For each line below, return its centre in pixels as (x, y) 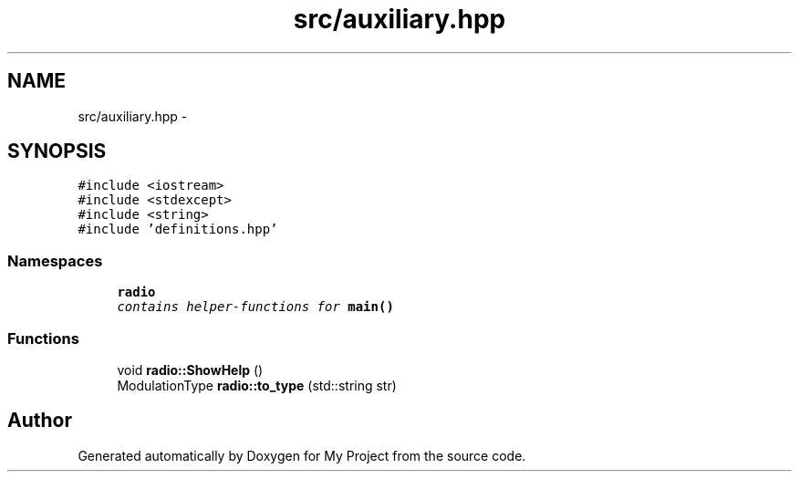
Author (40, 421)
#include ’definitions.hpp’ (178, 229)
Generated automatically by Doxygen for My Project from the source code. (302, 455)
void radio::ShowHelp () (190, 370)
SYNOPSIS (57, 151)
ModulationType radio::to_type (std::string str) (257, 385)
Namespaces (55, 260)
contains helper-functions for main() (255, 307)
